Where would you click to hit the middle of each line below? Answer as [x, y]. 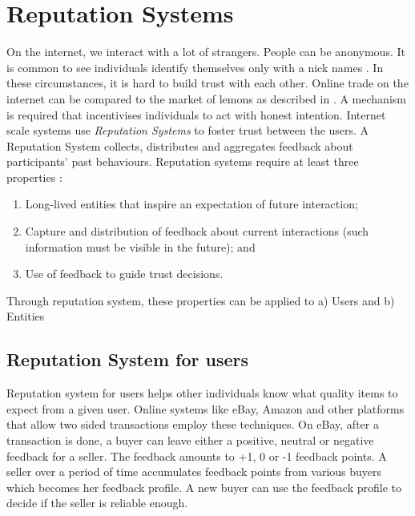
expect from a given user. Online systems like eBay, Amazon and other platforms [205, 408]
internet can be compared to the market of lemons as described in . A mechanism [206, 98]
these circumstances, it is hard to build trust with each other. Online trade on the [207, 83]
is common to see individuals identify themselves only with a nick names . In [195, 67]
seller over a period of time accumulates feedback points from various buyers [194, 472]
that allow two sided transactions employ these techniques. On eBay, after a [193, 424]
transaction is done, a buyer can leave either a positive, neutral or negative [190, 440]
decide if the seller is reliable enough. [97, 503]
